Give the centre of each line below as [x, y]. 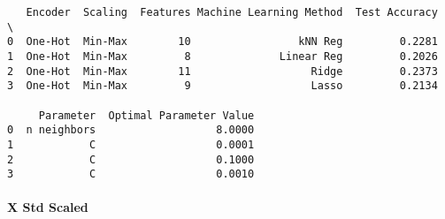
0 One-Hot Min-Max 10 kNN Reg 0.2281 [222, 42]
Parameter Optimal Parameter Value [146, 115]
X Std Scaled [48, 207]
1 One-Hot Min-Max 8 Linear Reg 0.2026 [222, 56]
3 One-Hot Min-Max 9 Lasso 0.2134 [222, 86]
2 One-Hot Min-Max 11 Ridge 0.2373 [222, 71]
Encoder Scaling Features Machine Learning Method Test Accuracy [232, 12]
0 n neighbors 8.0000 [131, 130]
